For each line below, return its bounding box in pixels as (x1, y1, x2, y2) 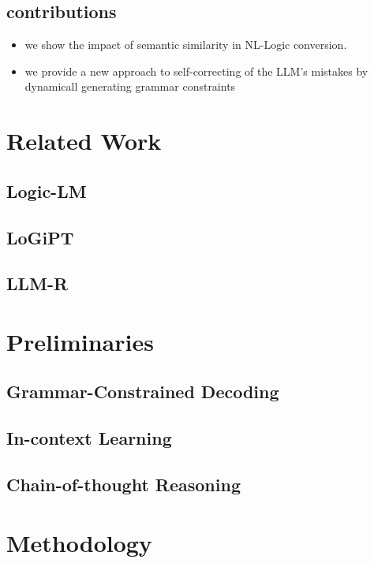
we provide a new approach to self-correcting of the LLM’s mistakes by (24, 62, 368, 79)
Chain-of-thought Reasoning (6, 472, 241, 497)
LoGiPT (6, 225, 74, 249)
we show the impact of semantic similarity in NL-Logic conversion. (24, 36, 347, 53)
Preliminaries (6, 325, 154, 357)
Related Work (6, 125, 162, 157)
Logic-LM (6, 178, 87, 203)
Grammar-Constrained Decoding (6, 379, 279, 404)
